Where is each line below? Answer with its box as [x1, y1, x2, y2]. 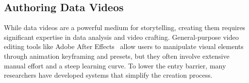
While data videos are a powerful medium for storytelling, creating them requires [4, 22, 246, 33]
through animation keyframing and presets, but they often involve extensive [4, 50, 230, 61]
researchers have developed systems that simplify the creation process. [4, 70, 213, 80]
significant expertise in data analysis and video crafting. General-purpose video [4, 32, 239, 42]
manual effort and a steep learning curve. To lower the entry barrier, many [4, 60, 226, 70]
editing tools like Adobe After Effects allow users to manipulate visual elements [4, 41, 244, 51]
